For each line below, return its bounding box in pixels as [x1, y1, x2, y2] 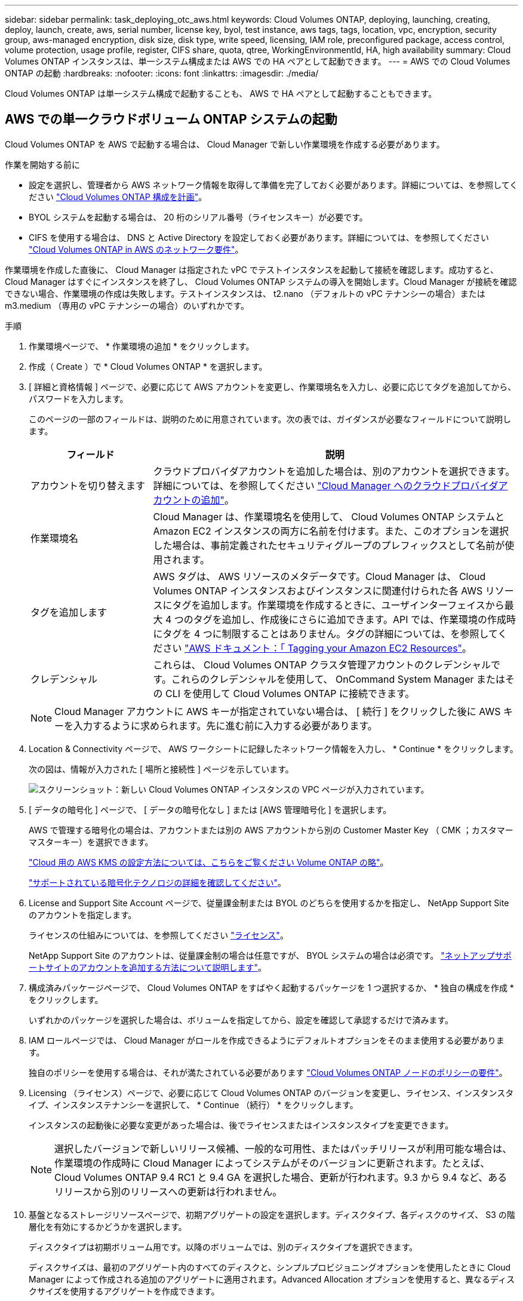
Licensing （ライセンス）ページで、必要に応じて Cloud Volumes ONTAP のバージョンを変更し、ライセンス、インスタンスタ [29, 1087, 514, 1098]
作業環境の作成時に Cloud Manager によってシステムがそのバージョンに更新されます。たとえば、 [54, 1156, 490, 1169]
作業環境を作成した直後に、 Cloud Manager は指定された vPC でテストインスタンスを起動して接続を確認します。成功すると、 [5, 264, 499, 275]
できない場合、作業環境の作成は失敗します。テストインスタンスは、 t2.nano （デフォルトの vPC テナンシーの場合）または [5, 288, 485, 299]
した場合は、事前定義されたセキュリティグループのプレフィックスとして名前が [153, 539, 505, 551]
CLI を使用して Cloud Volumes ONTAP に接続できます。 [165, 687, 415, 699]
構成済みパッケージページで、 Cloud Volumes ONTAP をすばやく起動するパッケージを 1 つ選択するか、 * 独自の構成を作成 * [29, 982, 514, 993]
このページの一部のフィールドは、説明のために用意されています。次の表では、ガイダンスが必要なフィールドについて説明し [29, 413, 512, 424]
